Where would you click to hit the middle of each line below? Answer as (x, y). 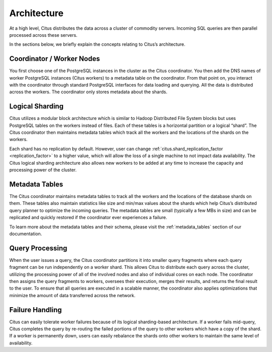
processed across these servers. (43, 35)
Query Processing (38, 248)
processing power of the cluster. (43, 170)
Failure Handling (36, 310)
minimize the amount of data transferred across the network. (73, 295)
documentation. (26, 234)
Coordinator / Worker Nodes (55, 59)
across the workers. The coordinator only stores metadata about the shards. (88, 92)
